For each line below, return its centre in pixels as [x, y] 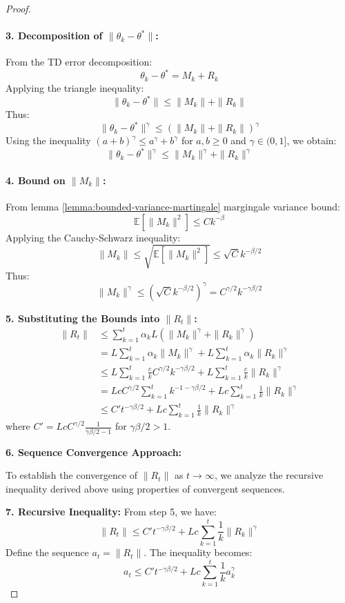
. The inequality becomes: [198, 552]
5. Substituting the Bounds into [83, 318]
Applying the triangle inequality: [75, 87]
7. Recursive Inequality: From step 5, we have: [111, 512]
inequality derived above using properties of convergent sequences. [145, 488]
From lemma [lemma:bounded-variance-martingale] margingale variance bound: [173, 207]
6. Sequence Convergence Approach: [94, 452]
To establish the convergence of [72, 475]
